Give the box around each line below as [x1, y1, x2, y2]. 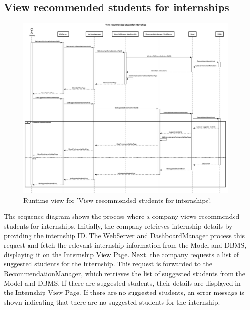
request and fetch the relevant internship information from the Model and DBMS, [4, 240, 247, 250]
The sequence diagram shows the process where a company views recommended [4, 211, 240, 221]
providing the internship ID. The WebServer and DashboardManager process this [4, 230, 245, 240]
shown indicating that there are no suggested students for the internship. [4, 296, 220, 307]
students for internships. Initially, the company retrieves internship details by [4, 220, 233, 231]
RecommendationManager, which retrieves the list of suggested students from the [4, 268, 245, 278]
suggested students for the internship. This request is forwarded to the [4, 259, 212, 269]
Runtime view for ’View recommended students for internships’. [23, 195, 211, 205]
